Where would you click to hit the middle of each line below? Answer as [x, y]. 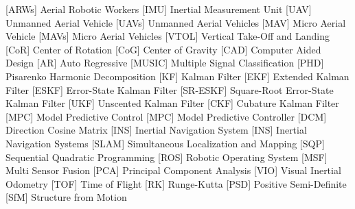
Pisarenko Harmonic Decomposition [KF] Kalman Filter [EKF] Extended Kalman [177, 76]
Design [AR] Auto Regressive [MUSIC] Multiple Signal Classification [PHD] [165, 63]
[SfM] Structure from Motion [66, 197]
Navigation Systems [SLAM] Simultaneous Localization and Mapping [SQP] [165, 143]
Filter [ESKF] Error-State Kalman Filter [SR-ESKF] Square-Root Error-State [170, 89]
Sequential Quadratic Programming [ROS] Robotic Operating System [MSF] [167, 157]
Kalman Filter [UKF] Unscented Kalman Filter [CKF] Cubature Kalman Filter [172, 103]
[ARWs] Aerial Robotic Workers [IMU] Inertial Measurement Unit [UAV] [159, 9]
